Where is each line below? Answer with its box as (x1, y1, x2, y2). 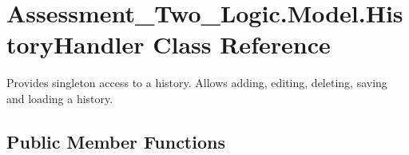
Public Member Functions (6, 129, 225, 153)
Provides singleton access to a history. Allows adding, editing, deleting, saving (6, 74, 387, 91)
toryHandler (6, 28, 145, 61)
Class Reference (153, 28, 331, 61)
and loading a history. (6, 89, 113, 106)
